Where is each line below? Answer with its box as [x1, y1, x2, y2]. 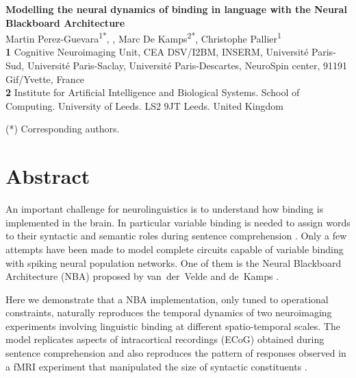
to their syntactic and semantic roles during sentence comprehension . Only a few [5, 228, 347, 243]
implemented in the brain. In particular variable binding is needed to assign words [5, 215, 351, 229]
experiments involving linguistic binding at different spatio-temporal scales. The [5, 318, 340, 333]
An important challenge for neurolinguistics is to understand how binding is [5, 202, 324, 216]
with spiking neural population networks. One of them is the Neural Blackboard [5, 255, 342, 270]
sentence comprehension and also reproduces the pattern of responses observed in [5, 346, 346, 360]
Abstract [5, 162, 90, 190]
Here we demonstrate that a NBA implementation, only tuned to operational [5, 292, 329, 306]
